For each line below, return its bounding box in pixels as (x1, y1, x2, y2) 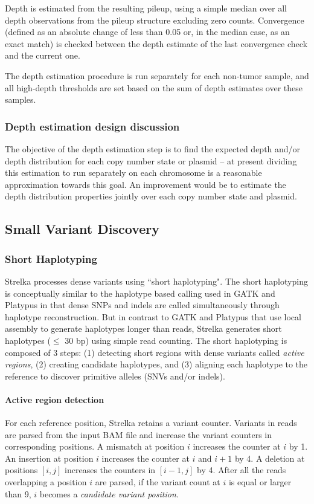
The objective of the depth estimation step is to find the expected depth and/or (5, 142, 301, 155)
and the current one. (5, 49, 80, 62)
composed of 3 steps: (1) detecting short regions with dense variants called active (5, 346, 304, 358)
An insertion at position (5, 451, 94, 464)
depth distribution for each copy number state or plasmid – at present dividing (5, 154, 297, 167)
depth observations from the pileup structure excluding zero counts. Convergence (5, 13, 304, 26)
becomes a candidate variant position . (39, 487, 179, 500)
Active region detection (5, 393, 104, 405)
